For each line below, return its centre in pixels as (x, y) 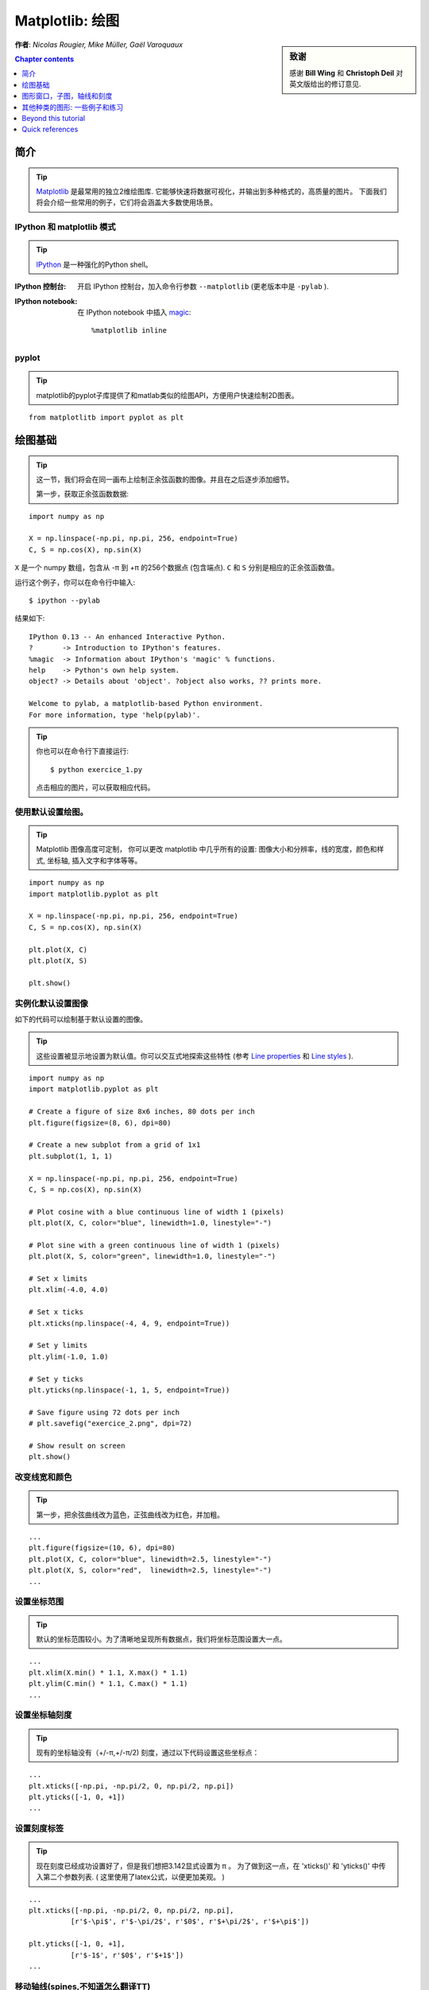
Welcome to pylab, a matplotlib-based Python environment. (146, 704)
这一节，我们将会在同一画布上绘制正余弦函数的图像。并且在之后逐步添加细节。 (165, 479)
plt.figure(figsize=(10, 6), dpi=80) (102, 1548)
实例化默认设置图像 (52, 1003)
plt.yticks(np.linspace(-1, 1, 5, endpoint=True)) (129, 1390)
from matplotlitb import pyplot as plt (106, 418)
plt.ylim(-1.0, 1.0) (69, 1356)
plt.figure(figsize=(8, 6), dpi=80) (100, 1123)
